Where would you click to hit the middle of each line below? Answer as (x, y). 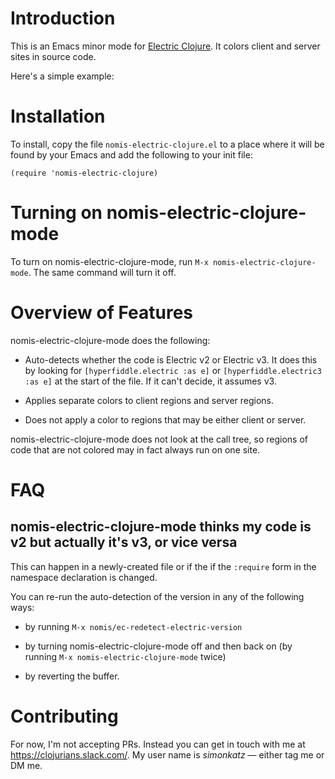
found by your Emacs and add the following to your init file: (131, 154)
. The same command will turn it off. (102, 272)
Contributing (64, 716)
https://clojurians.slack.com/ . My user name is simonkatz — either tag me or (167, 754)
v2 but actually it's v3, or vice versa (124, 542)
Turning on (56, 213)
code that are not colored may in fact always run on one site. (135, 449)
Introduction (63, 18)
